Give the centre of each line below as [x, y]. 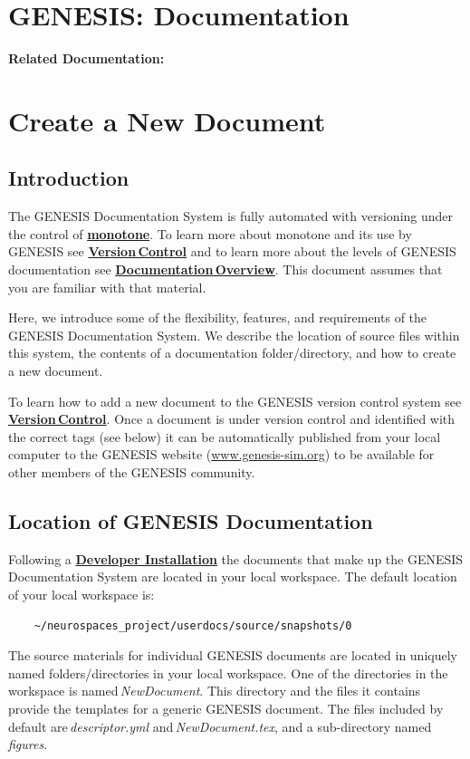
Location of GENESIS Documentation [191, 521]
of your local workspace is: [82, 594]
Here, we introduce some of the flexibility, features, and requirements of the [218, 317]
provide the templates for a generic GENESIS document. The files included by [226, 708]
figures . [28, 744]
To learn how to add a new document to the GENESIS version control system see [235, 401]
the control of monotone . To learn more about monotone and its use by [210, 233]
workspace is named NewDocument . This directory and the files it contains [215, 691]
